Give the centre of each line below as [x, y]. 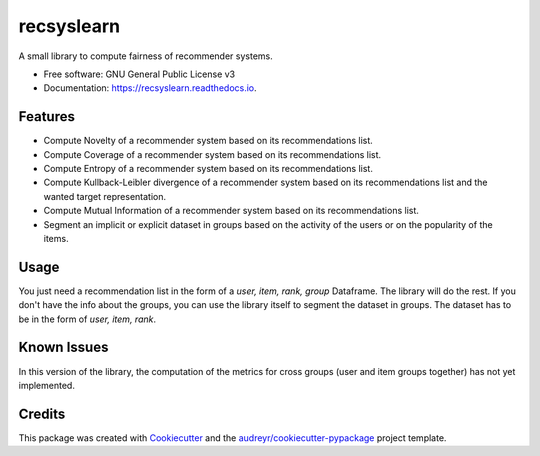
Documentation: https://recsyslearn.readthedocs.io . [150, 88]
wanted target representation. [105, 196]
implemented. [46, 385]
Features [46, 116]
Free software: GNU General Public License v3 [139, 74]
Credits [42, 413]
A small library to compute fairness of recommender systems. [146, 56]
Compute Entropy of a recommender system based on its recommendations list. [208, 169]
